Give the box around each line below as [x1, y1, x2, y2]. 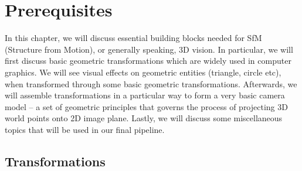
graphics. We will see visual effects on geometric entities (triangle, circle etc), [5, 66, 281, 78]
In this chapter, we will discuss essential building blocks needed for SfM [5, 32, 262, 44]
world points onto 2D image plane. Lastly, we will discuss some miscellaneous [5, 112, 283, 124]
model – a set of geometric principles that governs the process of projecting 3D [5, 100, 288, 112]
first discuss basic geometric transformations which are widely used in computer [5, 54, 291, 67]
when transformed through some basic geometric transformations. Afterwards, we [5, 77, 297, 90]
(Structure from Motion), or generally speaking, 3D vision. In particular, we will [5, 43, 293, 55]
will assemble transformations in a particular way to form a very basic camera [5, 89, 285, 101]
